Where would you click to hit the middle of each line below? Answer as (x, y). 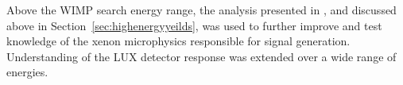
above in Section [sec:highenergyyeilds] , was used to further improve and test (194, 25)
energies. (27, 72)
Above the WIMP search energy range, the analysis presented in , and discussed (201, 10)
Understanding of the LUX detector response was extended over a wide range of (201, 56)
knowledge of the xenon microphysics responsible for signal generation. (178, 41)
